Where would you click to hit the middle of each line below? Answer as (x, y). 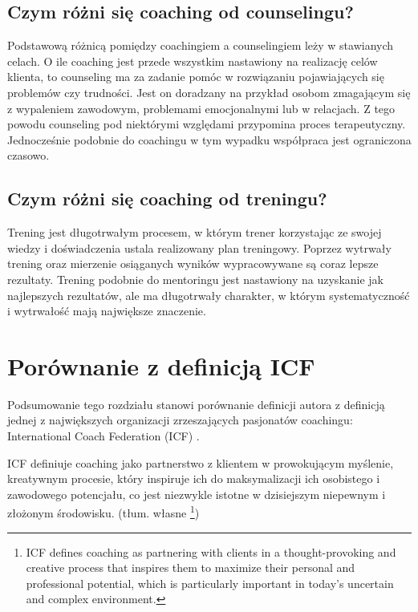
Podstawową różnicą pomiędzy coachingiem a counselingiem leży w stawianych (201, 45)
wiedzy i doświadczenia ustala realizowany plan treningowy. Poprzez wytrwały (199, 247)
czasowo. (28, 155)
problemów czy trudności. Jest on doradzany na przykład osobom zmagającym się (209, 92)
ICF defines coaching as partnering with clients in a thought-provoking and (211, 551)
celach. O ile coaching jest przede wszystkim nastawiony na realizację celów (193, 61)
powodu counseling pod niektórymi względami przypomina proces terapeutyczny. (207, 124)
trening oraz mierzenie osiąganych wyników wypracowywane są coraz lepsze (193, 263)
